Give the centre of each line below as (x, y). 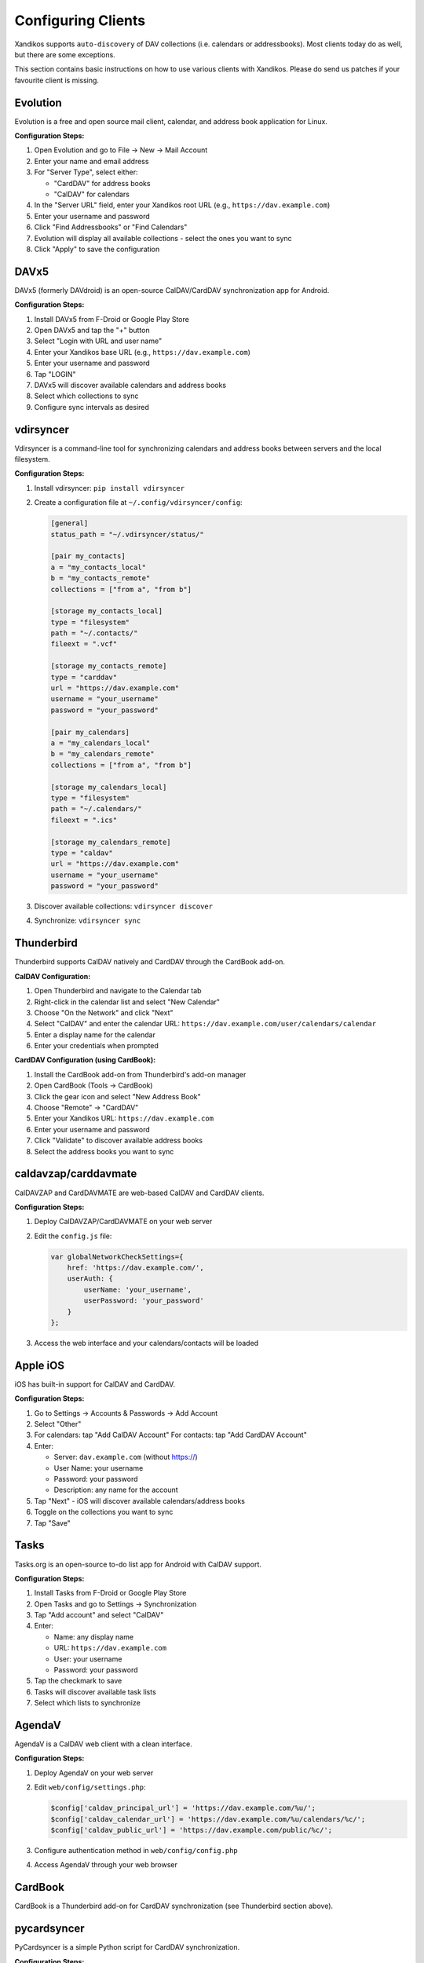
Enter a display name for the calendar (95, 1035)
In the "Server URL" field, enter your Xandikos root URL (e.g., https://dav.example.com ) (182, 205)
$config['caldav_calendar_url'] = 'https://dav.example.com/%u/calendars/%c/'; (208, 1819)
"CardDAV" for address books (102, 183)
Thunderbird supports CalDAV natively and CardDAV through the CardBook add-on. (150, 962)
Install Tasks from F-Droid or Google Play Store (110, 1593)
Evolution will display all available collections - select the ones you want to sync (163, 238)
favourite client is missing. (57, 80)
